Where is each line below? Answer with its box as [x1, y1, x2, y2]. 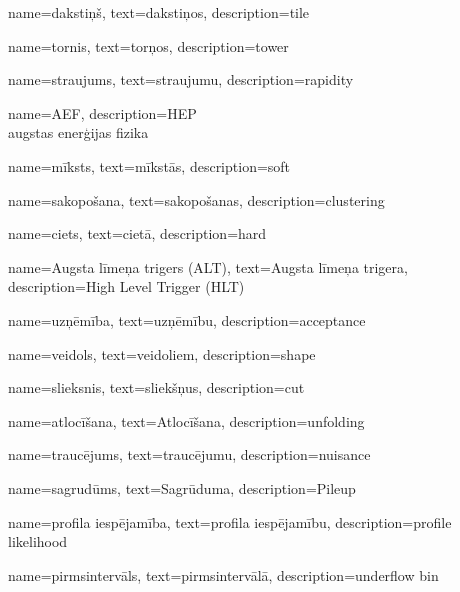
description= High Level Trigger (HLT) [8, 276, 245, 297]
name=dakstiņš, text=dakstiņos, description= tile [8, 2, 310, 22]
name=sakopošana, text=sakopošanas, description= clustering [8, 189, 385, 210]
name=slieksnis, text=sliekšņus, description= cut [8, 377, 305, 398]
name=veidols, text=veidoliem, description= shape [8, 343, 316, 364]
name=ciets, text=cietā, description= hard [8, 223, 267, 244]
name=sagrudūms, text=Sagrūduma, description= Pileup [8, 477, 356, 498]
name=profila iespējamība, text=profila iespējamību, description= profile [8, 511, 452, 532]
